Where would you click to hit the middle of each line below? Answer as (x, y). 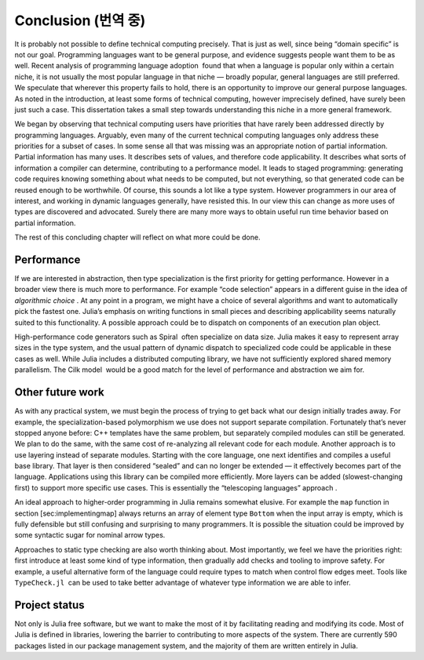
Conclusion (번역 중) (80, 20)
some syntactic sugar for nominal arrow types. (90, 535)
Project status (50, 605)
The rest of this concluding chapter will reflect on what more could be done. (137, 237)
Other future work (60, 392)
